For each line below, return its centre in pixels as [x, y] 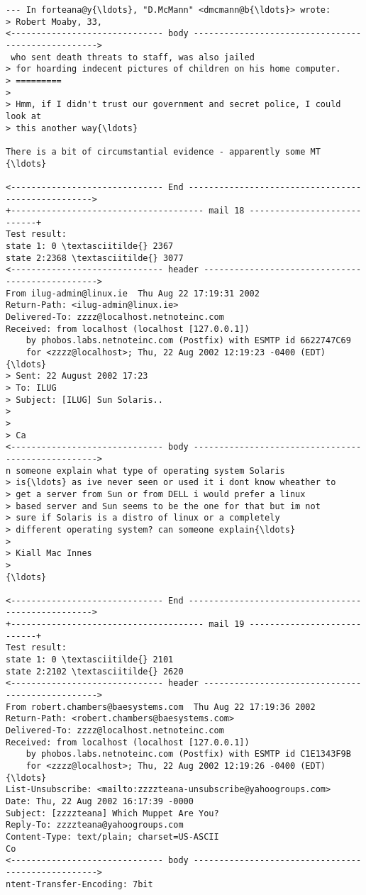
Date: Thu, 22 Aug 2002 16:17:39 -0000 [100, 801]
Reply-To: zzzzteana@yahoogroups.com [95, 825]
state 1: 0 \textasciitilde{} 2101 [90, 660]
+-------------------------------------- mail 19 [125, 624]
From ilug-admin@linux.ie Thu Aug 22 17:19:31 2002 [133, 293]
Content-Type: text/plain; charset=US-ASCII [112, 836]
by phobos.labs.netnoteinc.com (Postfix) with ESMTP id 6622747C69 [188, 341]
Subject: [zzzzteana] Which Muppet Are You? [112, 813]
